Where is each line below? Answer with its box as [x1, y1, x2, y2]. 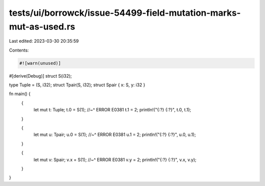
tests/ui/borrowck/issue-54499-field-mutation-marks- [9, 7, 241, 18]
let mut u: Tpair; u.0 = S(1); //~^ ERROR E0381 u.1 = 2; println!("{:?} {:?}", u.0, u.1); [33, 132, 196, 137]
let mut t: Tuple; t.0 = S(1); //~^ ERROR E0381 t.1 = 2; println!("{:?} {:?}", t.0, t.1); [33, 107, 191, 113]
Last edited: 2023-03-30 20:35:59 [9, 38, 79, 44]
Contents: [9, 47, 29, 53]
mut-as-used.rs [9, 21, 76, 32]
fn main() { [9, 91, 31, 97]
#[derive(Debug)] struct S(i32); [9, 73, 72, 79]
